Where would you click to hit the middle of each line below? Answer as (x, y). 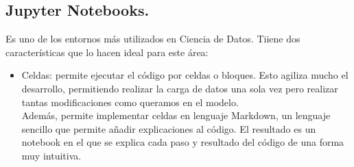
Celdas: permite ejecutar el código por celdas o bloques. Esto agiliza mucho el (185, 75)
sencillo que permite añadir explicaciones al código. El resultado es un (169, 128)
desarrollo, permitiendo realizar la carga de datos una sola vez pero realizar (180, 88)
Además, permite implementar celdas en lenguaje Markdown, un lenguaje (176, 115)
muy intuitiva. (51, 155)
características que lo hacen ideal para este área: (107, 52)
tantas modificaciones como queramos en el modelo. (130, 102)
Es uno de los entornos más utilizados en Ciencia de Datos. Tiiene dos (153, 39)
